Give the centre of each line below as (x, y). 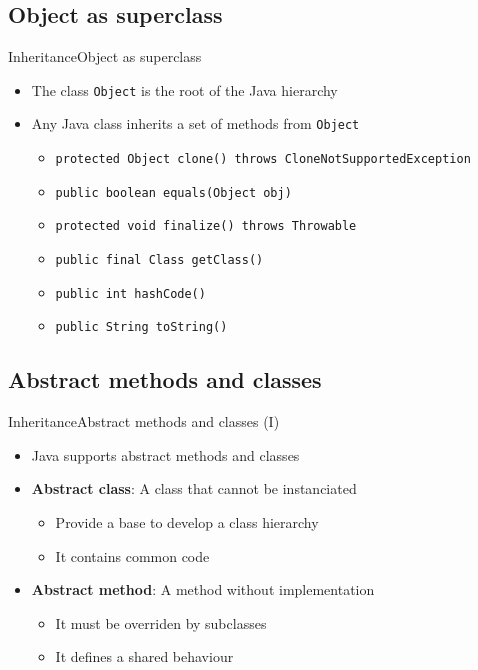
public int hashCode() (130, 293)
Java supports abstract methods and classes (165, 454)
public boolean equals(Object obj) (173, 192)
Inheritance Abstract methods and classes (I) (144, 421)
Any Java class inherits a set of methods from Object (195, 123)
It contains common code (132, 555)
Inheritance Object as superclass (105, 56)
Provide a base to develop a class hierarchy (187, 522)
